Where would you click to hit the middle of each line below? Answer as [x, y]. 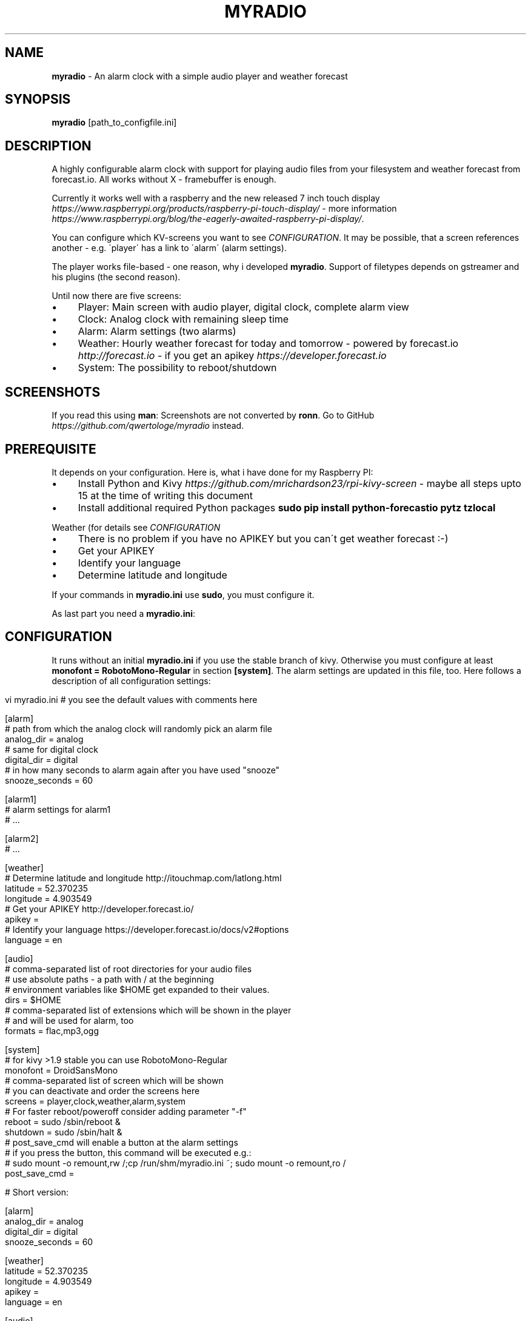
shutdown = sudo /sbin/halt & [64, 1132]
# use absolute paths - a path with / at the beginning [109, 979]
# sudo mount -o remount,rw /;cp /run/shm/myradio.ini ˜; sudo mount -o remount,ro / [175, 1163]
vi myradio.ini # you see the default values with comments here [131, 699]
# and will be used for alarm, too [69, 1020]
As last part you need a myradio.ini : [124, 613]
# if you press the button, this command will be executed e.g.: [128, 1152]
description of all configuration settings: [131, 681]
